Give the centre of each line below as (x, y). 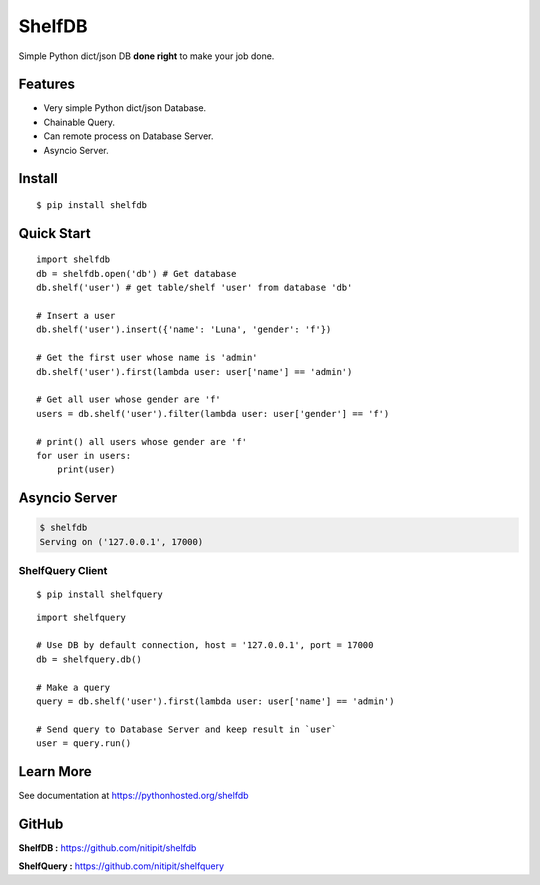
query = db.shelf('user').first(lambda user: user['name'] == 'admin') (215, 701)
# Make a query (73, 687)
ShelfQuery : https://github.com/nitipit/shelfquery (121, 866)
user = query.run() (84, 743)
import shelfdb (73, 259)
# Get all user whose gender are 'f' (129, 399)
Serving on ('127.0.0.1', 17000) (121, 541)
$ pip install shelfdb (92, 205)
